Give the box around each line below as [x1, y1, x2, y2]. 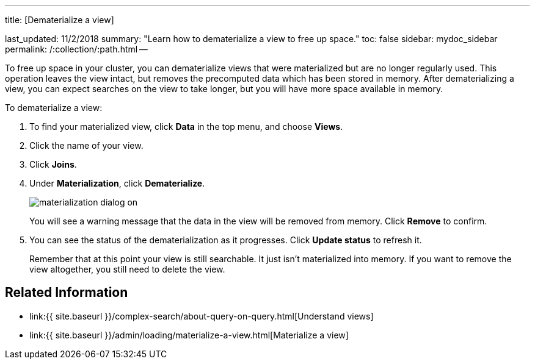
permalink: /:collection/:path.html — [5, 44, 148, 54]
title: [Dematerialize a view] [5, 15, 114, 25]
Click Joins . [29, 159, 77, 170]
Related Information [5, 285, 128, 301]
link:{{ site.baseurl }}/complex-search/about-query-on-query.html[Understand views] [29, 310, 374, 321]
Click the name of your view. [29, 140, 144, 151]
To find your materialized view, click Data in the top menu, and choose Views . [29, 121, 343, 132]
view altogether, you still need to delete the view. [29, 264, 225, 274]
